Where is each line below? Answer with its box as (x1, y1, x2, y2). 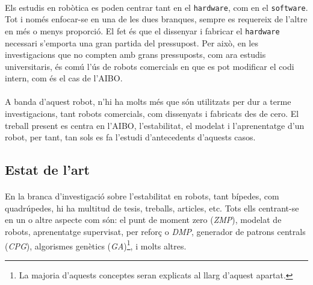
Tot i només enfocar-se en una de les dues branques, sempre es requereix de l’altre (5, 13, 308, 25)
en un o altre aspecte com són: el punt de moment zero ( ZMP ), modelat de (5, 213, 282, 226)
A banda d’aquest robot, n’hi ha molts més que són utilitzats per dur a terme (5, 95, 291, 108)
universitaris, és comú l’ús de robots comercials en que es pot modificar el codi (5, 60, 294, 72)
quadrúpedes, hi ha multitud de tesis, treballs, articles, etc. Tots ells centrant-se (5, 201, 299, 214)
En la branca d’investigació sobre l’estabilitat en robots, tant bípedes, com (5, 190, 279, 202)
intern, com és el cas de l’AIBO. (5, 72, 123, 84)
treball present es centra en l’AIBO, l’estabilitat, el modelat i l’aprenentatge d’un (5, 119, 305, 131)
